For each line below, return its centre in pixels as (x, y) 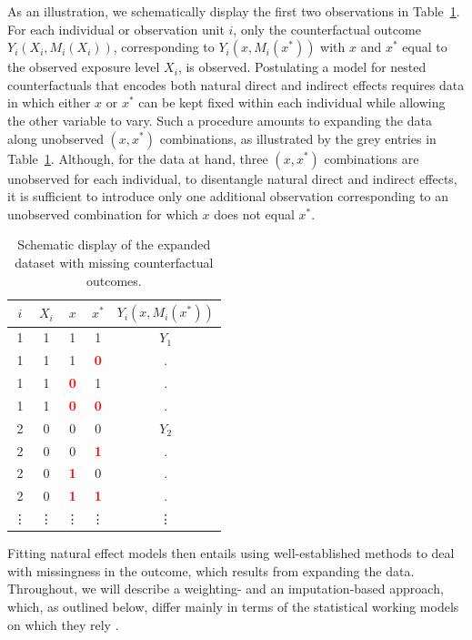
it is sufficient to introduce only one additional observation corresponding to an (228, 196)
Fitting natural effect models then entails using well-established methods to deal (231, 553)
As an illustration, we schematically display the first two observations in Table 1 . (234, 11)
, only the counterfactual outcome (327, 29)
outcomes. (114, 280)
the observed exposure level (84, 67)
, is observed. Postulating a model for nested (302, 67)
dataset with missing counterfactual (114, 262)
